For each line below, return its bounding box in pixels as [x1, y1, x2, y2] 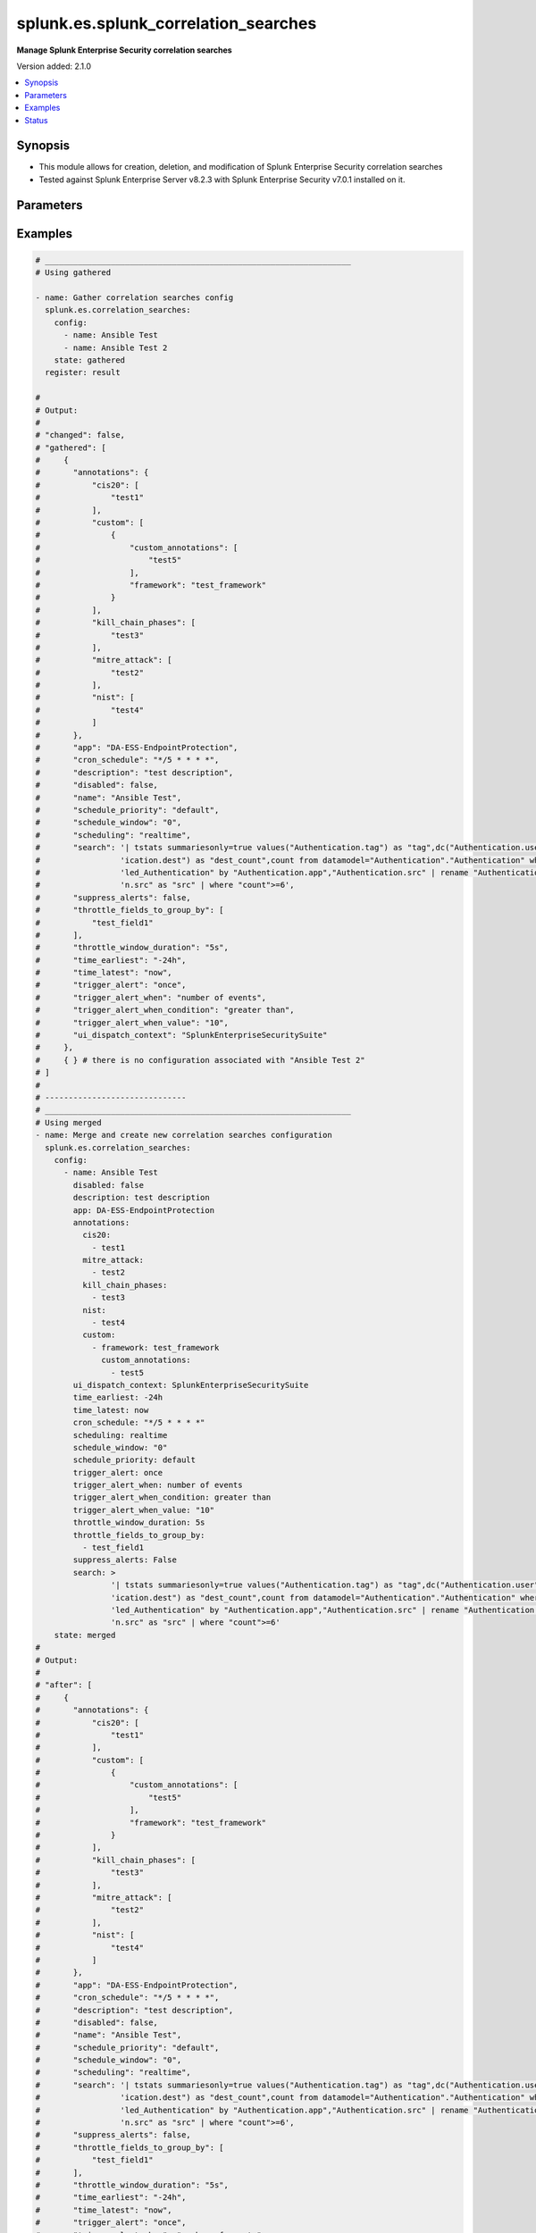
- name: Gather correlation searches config [35, 292, 234, 303]
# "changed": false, [35, 430, 125, 440]
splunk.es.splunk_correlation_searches [16, 13, 317, 33]
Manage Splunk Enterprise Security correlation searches [16, 45, 232, 55]
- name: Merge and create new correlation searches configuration [35, 1130, 332, 1141]
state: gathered [54, 355, 125, 365]
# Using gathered [35, 268, 112, 278]
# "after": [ [35, 1680, 93, 1690]
